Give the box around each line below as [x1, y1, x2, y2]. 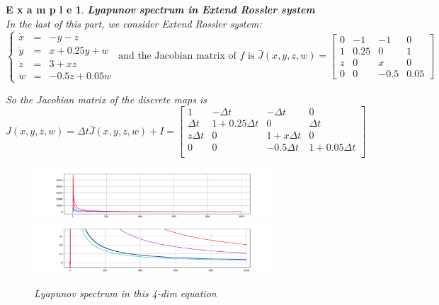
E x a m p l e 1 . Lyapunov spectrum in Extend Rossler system [6, 2, 315, 16]
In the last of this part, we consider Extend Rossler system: [6, 16, 262, 30]
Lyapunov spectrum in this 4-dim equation [34, 286, 217, 301]
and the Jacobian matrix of [118, 51, 236, 62]
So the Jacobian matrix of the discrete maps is [6, 91, 207, 106]
